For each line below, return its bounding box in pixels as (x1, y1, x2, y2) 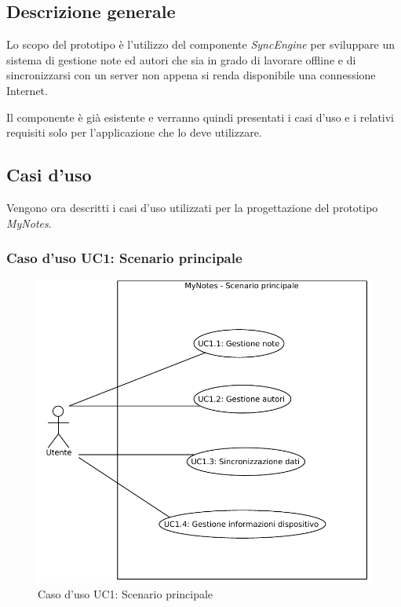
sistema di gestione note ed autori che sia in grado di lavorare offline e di (6, 51, 356, 68)
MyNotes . (6, 214, 52, 231)
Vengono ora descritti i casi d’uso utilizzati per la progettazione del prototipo (6, 199, 378, 215)
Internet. (6, 82, 48, 98)
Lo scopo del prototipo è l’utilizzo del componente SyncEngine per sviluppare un (6, 36, 395, 53)
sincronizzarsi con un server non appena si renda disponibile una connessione (6, 67, 376, 83)
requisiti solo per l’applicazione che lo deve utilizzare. (6, 124, 262, 141)
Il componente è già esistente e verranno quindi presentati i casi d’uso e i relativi (6, 108, 395, 125)
